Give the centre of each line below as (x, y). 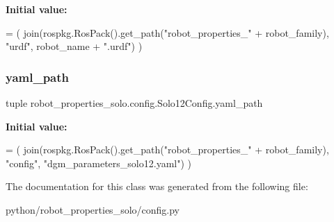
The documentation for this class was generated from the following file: (157, 186)
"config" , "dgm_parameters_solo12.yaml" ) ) (98, 163)
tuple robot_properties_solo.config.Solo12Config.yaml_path (134, 103)
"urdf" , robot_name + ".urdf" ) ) (74, 46)
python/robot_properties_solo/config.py (93, 209)
